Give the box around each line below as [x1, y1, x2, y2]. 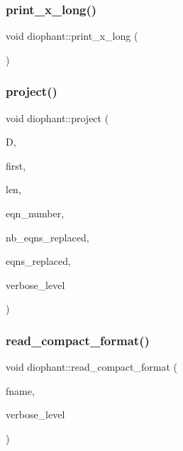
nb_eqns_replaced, [6, 229, 89, 244]
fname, [6, 383, 35, 398]
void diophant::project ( [6, 110, 109, 125]
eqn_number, [6, 206, 65, 220]
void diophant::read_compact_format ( [6, 359, 178, 374]
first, [6, 158, 26, 173]
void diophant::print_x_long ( [6, 28, 138, 43]
